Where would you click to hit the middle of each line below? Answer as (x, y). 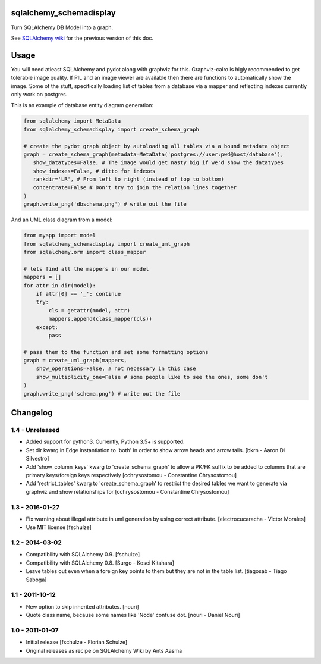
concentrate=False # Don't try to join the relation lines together (135, 188)
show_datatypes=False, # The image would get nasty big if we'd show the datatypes (158, 163)
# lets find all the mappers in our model (86, 269)
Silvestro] (37, 459)
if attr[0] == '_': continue (78, 294)
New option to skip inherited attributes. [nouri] (82, 606)
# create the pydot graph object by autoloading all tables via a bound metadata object (157, 146)
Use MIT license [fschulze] (59, 527)
